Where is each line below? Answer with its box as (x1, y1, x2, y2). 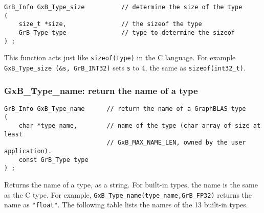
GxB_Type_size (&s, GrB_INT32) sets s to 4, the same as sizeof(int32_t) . (4, 62, 246, 73)
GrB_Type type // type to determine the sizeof (18, 29, 235, 36)
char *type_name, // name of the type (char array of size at (18, 122, 261, 130)
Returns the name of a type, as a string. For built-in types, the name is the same (4, 179, 258, 190)
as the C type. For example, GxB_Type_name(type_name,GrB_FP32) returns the (4, 189, 252, 200)
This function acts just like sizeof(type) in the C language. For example (4, 52, 236, 63)
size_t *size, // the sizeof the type (18, 20, 202, 28)
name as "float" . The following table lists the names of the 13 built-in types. (4, 199, 248, 210)
